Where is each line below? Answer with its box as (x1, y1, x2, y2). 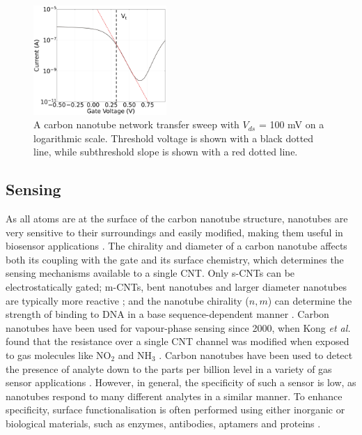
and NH (118, 348, 152, 362)
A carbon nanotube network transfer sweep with (33, 117, 239, 132)
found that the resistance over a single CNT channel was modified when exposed (6, 334, 349, 349)
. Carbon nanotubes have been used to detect (159, 348, 353, 362)
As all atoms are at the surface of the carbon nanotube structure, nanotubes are (6, 211, 348, 226)
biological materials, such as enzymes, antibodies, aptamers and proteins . (6, 415, 321, 430)
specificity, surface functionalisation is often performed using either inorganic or (6, 402, 345, 417)
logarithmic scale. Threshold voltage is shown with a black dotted (33, 130, 314, 145)
